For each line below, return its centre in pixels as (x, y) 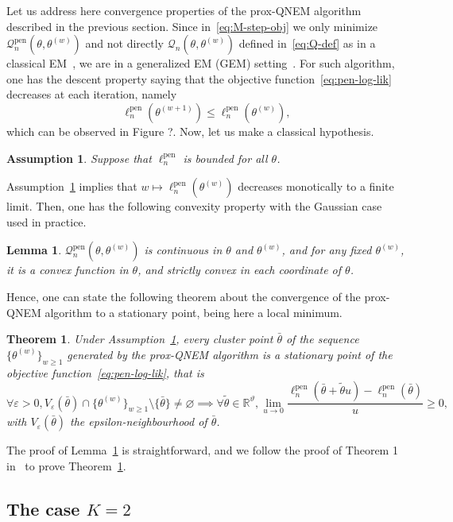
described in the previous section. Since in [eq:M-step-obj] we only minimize (192, 26)
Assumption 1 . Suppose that (79, 158)
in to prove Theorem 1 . (66, 465)
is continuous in (183, 250)
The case (43, 508)
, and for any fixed (327, 250)
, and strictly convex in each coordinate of (240, 270)
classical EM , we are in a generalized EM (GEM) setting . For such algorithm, (201, 63)
